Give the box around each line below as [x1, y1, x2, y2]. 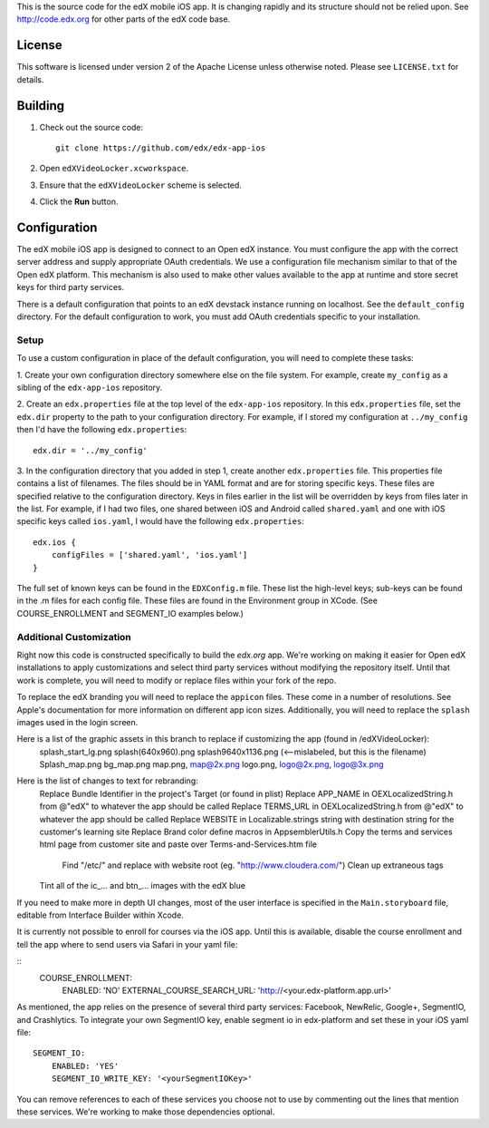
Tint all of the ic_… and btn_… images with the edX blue [39, 880, 246, 891]
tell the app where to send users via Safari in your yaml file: [16, 938, 238, 949]
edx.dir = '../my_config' [33, 445, 149, 455]
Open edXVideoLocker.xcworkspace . [39, 163, 189, 174]
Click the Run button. [39, 196, 119, 208]
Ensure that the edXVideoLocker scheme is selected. [39, 180, 242, 190]
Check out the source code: [39, 122, 144, 132]
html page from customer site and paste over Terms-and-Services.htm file [39, 839, 317, 850]
